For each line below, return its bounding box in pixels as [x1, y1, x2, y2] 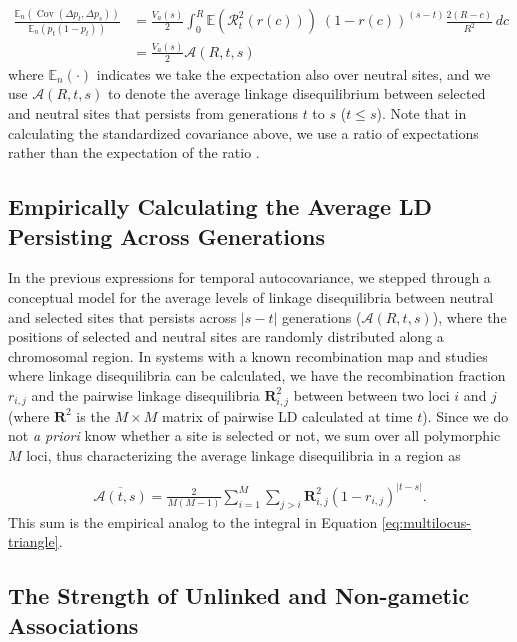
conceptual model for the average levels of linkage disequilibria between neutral [8, 286, 494, 307]
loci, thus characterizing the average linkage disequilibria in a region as [26, 444, 461, 465]
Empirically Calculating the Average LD [8, 191, 433, 222]
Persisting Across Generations [8, 220, 326, 251]
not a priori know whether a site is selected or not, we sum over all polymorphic [8, 425, 501, 446]
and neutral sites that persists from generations [8, 103, 298, 124]
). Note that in [376, 103, 467, 124]
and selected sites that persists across [8, 306, 237, 327]
